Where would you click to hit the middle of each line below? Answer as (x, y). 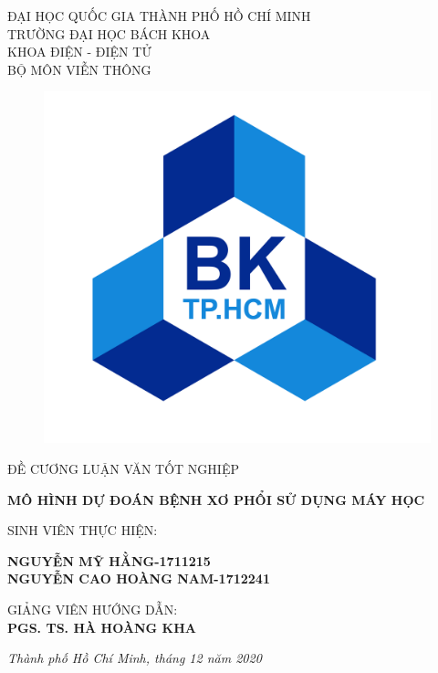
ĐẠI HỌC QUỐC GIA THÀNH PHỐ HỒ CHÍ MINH (159, 16)
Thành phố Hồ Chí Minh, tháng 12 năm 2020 (135, 658)
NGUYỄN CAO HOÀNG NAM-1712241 (139, 578)
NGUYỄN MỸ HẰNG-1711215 (109, 560)
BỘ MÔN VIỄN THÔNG (79, 69)
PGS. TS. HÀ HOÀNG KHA (102, 627)
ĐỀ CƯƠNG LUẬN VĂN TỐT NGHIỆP (123, 469)
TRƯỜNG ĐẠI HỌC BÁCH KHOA (109, 33)
